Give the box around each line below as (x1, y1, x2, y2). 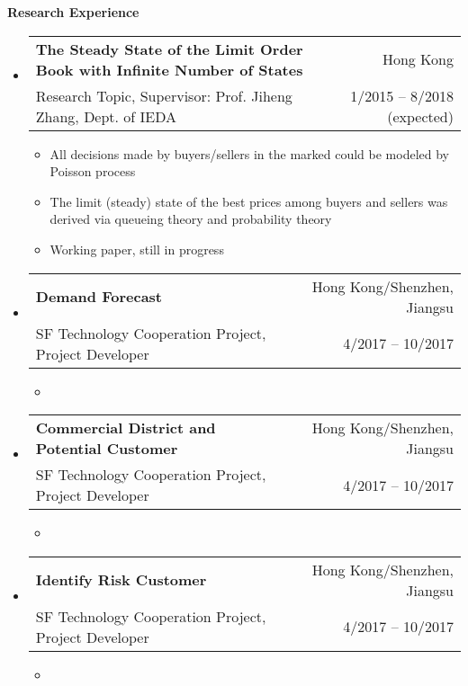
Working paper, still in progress (49, 239, 224, 258)
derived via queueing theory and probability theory (49, 209, 332, 228)
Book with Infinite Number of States (35, 58, 303, 80)
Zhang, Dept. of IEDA (35, 105, 177, 127)
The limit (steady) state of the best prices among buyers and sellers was (49, 192, 448, 210)
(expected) (387, 105, 454, 127)
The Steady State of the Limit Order (35, 38, 303, 59)
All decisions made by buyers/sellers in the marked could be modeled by (49, 144, 450, 163)
